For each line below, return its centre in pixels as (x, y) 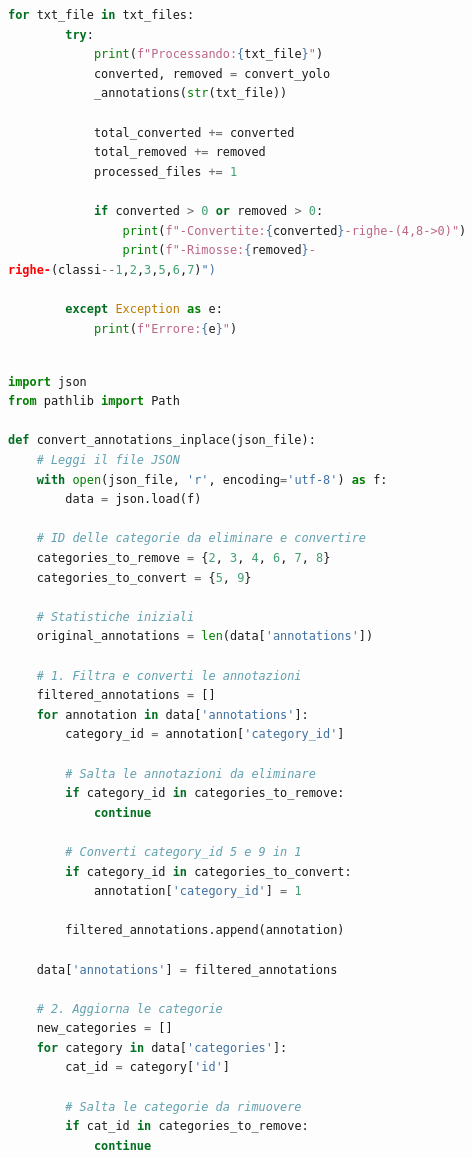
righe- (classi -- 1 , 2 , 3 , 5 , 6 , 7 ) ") (112, 269)
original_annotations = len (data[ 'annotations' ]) (205, 636)
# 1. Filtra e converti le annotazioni (169, 675)
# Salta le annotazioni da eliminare (190, 773)
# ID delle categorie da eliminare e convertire (201, 538)
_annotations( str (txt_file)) (190, 93)
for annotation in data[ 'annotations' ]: (172, 714)
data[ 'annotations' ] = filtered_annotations (187, 969)
